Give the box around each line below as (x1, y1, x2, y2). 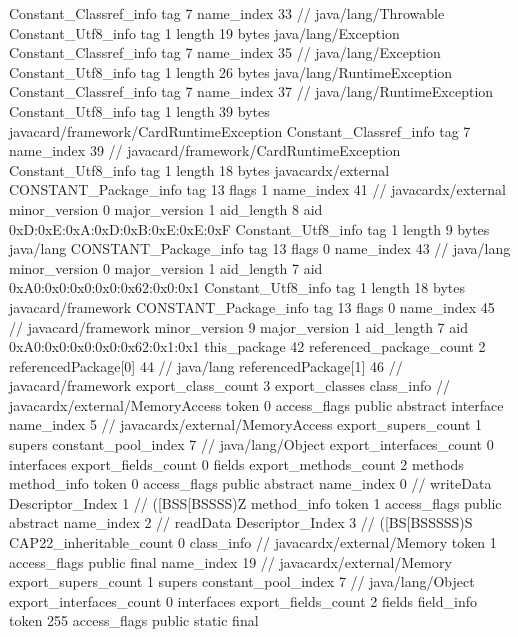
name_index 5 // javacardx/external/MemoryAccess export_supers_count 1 (9, 414, 482, 435)
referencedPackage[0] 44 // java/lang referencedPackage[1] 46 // (9, 355, 403, 376)
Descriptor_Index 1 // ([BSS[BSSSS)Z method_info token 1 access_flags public (9, 492, 502, 513)
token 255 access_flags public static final (9, 610, 259, 631)
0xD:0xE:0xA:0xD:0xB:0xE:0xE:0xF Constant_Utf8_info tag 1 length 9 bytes (9, 218, 490, 239)
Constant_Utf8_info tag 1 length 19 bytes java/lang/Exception (9, 22, 400, 43)
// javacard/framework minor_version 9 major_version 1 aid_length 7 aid (9, 316, 468, 337)
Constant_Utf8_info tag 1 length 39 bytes (9, 100, 270, 121)
